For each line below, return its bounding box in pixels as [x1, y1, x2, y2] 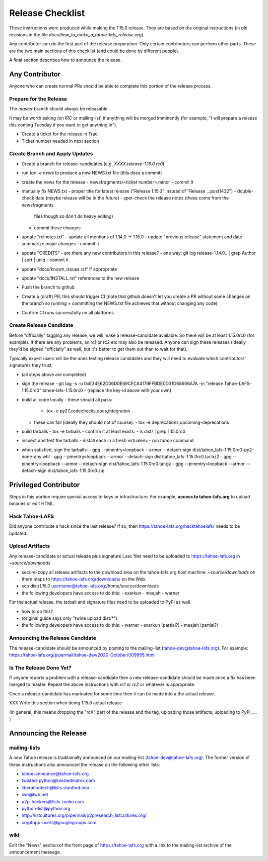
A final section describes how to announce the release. [9, 57, 122, 63]
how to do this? [21, 608, 53, 614]
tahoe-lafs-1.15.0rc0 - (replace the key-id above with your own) [42, 387, 171, 393]
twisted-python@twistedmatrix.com [21, 777, 95, 783]
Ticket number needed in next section [21, 138, 99, 144]
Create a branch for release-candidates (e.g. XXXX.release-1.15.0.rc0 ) [21, 161, 165, 167]
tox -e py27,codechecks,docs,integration [46, 408, 131, 414]
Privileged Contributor [9, 480, 80, 489]
